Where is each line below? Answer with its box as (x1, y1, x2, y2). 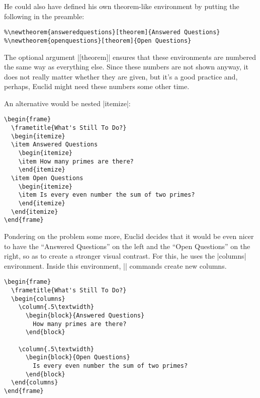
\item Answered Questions (11, 141, 98, 148)
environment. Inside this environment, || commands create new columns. (4, 260, 227, 271)
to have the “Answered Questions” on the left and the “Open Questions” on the (4, 241, 250, 251)
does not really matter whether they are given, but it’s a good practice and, (4, 71, 238, 82)
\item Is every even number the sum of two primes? (18, 191, 195, 199)
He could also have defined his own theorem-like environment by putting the (4, 1, 239, 11)
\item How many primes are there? (18, 157, 134, 165)
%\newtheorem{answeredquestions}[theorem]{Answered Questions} (4, 29, 220, 36)
